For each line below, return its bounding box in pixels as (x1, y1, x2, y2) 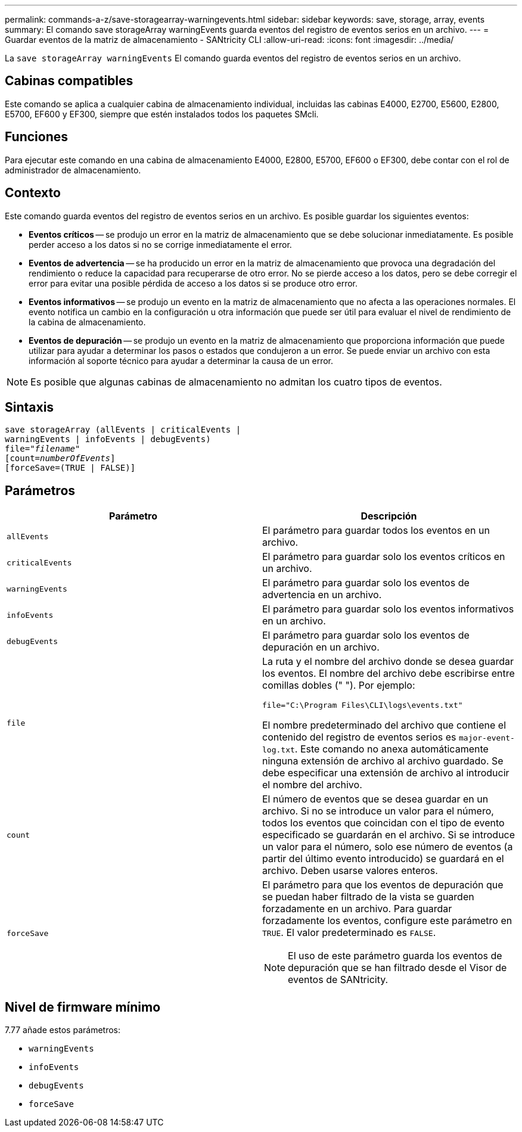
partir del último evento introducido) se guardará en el (262, 853, 504, 865)
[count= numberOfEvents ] (5, 453, 116, 464)
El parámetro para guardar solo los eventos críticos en (262, 551, 505, 563)
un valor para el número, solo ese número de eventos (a (262, 841, 513, 853)
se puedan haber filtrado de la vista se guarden (262, 891, 474, 903)
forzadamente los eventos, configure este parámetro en (262, 915, 512, 927)
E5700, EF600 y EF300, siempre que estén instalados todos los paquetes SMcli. (5, 108, 319, 119)
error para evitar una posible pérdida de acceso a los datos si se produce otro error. (29, 278, 358, 288)
